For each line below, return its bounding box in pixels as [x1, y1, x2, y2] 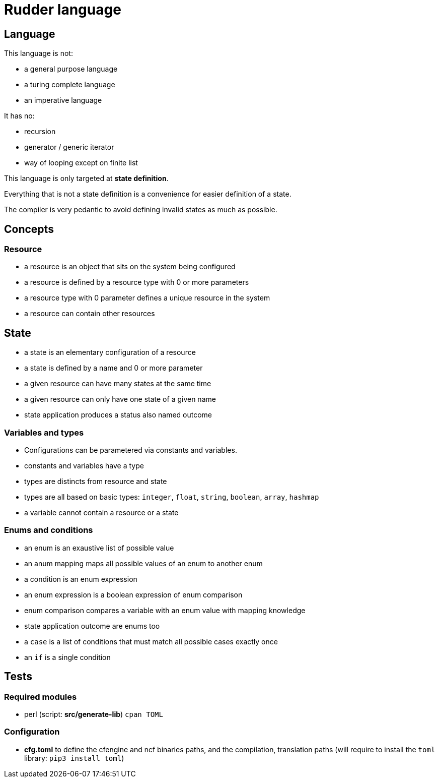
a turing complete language [24, 80, 115, 89]
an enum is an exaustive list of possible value [24, 543, 174, 552]
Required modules [4, 691, 77, 702]
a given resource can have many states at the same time [24, 379, 211, 388]
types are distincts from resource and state [24, 476, 167, 486]
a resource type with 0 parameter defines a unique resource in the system [24, 293, 270, 303]
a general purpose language [24, 65, 118, 74]
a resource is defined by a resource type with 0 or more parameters [24, 278, 249, 287]
